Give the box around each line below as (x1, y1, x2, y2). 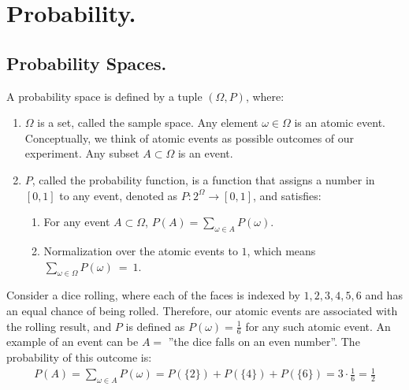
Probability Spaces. (6, 50, 167, 75)
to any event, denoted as (59, 187, 178, 203)
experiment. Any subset (24, 145, 139, 162)
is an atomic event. (294, 114, 386, 131)
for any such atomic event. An (245, 318, 391, 334)
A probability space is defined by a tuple (6, 87, 203, 104)
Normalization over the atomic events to (43, 242, 238, 258)
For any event (43, 214, 110, 230)
